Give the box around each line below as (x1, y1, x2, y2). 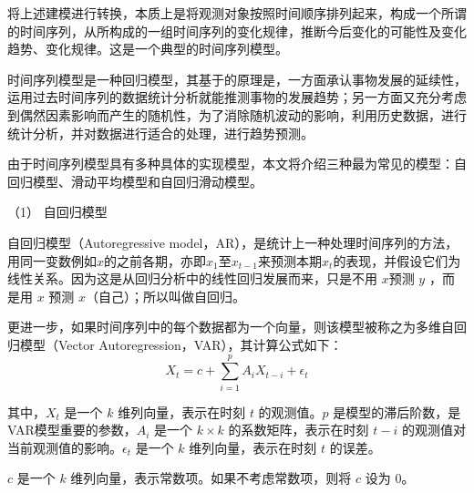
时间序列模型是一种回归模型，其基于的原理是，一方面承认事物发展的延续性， (7, 69, 467, 88)
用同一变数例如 (7, 251, 97, 270)
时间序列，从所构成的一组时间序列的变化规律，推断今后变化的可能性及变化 (19, 21, 467, 40)
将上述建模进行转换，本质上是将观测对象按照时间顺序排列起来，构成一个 (7, 4, 441, 22)
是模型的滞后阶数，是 (333, 402, 461, 421)
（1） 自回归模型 (7, 202, 108, 221)
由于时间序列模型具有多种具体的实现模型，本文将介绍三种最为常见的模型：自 (7, 154, 467, 173)
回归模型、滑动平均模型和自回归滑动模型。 (7, 171, 263, 190)
